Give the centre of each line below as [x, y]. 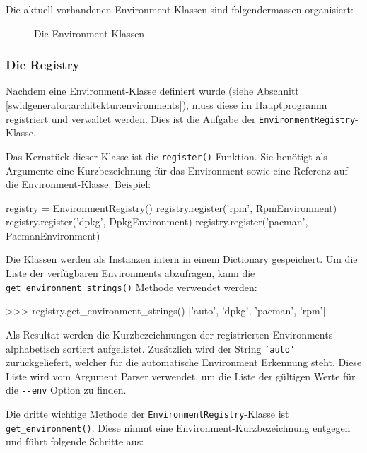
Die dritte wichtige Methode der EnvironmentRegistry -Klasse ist [147, 413]
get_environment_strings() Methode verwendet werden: [132, 287]
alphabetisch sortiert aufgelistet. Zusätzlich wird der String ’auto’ [151, 348]
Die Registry [43, 65]
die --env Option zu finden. [66, 390]
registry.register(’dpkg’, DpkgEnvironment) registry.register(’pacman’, [157, 222]
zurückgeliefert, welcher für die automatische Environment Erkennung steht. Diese [184, 362]
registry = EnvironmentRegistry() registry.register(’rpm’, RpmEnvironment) [171, 207]
